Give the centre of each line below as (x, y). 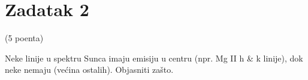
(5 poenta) (24, 38)
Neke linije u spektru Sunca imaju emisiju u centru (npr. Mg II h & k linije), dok (154, 58)
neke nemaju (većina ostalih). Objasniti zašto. (89, 70)
